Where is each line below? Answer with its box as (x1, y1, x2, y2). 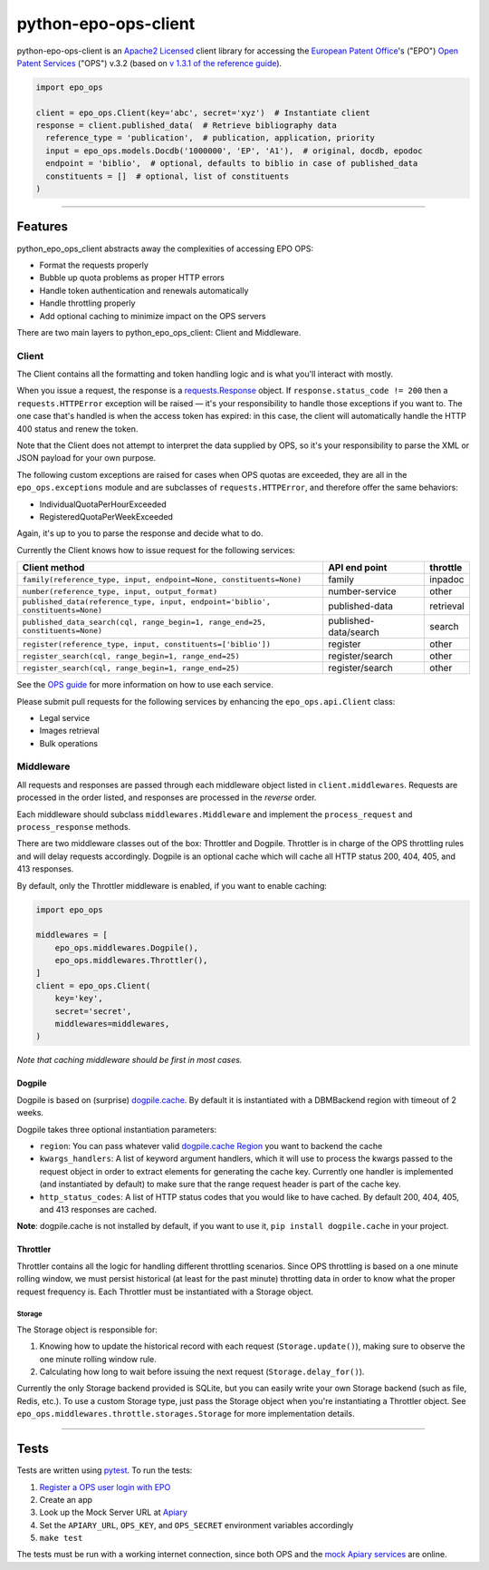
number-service (327, 585, 398, 598)
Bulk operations (39, 737, 99, 748)
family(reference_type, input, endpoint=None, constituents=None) (22, 574, 302, 584)
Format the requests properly (39, 259, 149, 270)
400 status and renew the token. (16, 423, 139, 434)
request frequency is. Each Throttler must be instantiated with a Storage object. (16, 1286, 314, 1297)
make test (39, 1533, 83, 1544)
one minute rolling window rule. (39, 1353, 158, 1364)
